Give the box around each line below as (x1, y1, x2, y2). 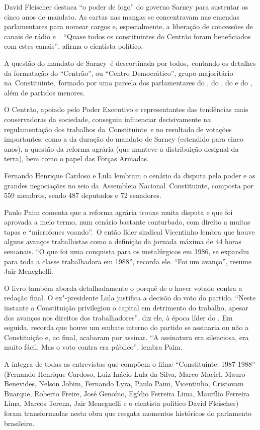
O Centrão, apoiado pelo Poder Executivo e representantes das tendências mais (4, 104, 248, 115)
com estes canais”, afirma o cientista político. (4, 41, 143, 51)
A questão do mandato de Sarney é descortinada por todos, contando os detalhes (4, 57, 256, 68)
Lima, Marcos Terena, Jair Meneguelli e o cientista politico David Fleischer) (4, 398, 239, 408)
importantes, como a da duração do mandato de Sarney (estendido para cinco (4, 134, 243, 144)
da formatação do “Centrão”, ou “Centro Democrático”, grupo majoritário (4, 67, 233, 78)
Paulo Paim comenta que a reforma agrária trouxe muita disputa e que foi (4, 206, 233, 217)
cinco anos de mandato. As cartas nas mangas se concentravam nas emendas (4, 11, 240, 22)
